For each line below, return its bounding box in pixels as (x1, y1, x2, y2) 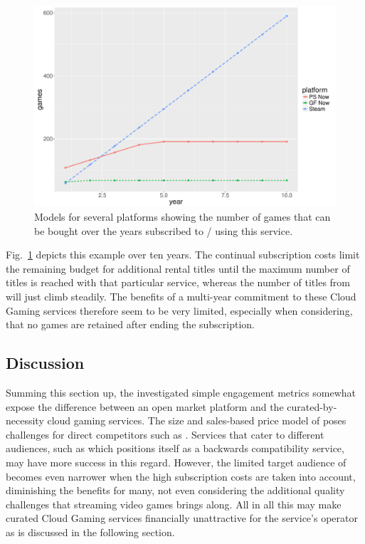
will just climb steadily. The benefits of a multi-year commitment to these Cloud (6, 288, 356, 303)
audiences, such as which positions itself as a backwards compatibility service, (6, 441, 344, 456)
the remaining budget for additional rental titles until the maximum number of (6, 261, 350, 276)
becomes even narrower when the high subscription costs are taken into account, (6, 469, 356, 483)
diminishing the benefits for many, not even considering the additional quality (6, 483, 345, 498)
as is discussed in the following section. (6, 524, 175, 539)
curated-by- (287, 399, 337, 414)
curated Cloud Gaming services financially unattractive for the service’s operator (6, 511, 358, 525)
